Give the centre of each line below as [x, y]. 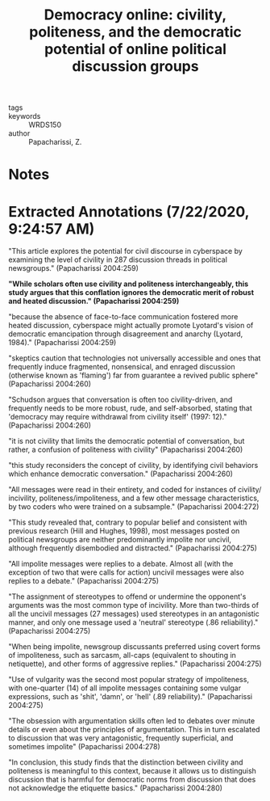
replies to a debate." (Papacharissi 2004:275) [84, 581]
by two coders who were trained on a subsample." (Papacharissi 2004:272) [134, 507]
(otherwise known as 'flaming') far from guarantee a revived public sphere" [133, 375]
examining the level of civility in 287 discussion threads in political [118, 259]
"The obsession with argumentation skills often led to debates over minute [132, 721]
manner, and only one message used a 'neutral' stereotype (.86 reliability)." [133, 622]
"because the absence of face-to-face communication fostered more [123, 317]
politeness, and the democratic [135, 32]
